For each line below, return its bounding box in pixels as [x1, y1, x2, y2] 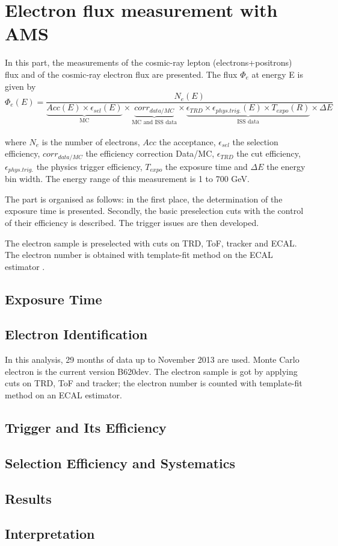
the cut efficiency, [236, 147, 301, 160]
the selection [232, 135, 278, 148]
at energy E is [251, 67, 303, 80]
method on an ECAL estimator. [5, 389, 122, 401]
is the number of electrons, [41, 135, 140, 148]
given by [5, 80, 36, 92]
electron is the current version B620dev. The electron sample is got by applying [5, 365, 298, 377]
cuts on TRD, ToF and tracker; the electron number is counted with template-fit [5, 377, 303, 389]
